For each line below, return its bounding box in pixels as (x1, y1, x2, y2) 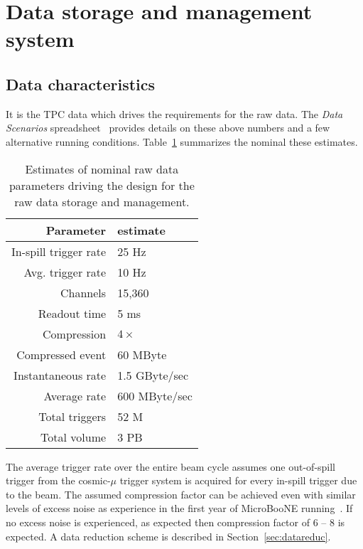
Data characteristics (6, 73, 156, 95)
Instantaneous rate (13, 366, 107, 383)
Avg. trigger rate (23, 263, 107, 280)
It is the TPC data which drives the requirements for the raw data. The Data (6, 106, 343, 121)
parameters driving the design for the (9, 176, 195, 193)
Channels (60, 284, 107, 301)
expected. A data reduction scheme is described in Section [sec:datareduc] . (6, 528, 331, 543)
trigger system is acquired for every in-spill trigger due (119, 473, 357, 488)
